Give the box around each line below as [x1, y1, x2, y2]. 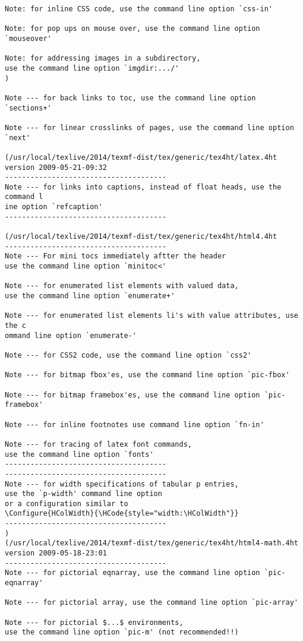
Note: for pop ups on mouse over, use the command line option [5, 24, 260, 33]
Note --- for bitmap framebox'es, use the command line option [5, 390, 260, 399]
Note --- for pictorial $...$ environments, [5, 618, 184, 627]
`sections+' [5, 103, 52, 112]
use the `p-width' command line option [5, 490, 162, 498]
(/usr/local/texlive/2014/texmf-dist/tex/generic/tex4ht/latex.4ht [5, 153, 277, 162]
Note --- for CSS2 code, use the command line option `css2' [5, 351, 252, 359]
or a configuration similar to [5, 499, 128, 508]
